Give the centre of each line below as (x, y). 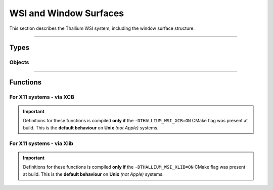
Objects (19, 62)
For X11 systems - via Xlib (41, 143)
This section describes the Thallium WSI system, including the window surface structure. (102, 28)
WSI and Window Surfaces (67, 13)
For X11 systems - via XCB (42, 97)
